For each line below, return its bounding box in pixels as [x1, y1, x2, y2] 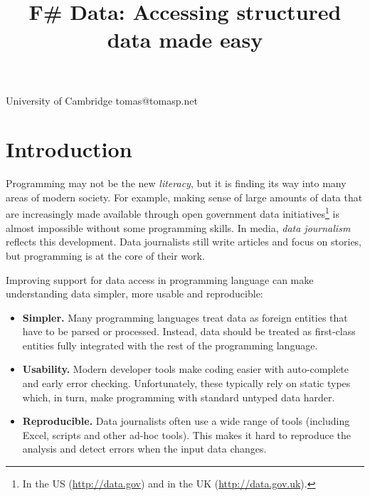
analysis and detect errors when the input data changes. [22, 441, 267, 456]
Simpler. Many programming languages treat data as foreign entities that [22, 310, 348, 324]
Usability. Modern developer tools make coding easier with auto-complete [22, 362, 349, 376]
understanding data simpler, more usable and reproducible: [6, 286, 263, 301]
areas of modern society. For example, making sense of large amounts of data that [6, 189, 363, 204]
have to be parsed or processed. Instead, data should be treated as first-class [22, 324, 356, 339]
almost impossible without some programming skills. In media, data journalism [6, 220, 351, 235]
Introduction [6, 134, 132, 164]
